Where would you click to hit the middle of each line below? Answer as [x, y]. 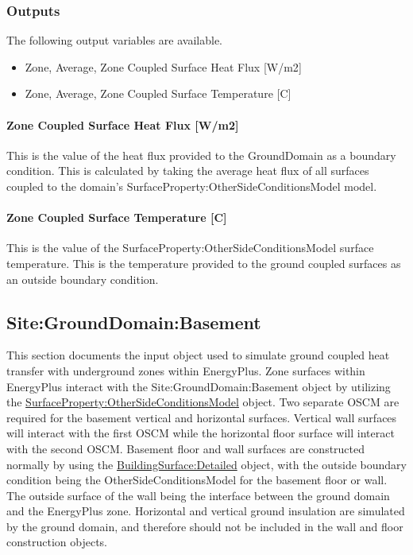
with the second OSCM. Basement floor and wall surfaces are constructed [186, 448]
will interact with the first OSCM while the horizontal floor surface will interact [201, 433]
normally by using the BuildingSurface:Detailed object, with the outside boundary [206, 464]
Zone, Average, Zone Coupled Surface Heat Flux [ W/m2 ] [163, 66]
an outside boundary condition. [83, 279]
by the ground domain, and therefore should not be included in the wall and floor [205, 526]
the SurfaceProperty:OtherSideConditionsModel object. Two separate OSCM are [203, 402]
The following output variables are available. [115, 40]
